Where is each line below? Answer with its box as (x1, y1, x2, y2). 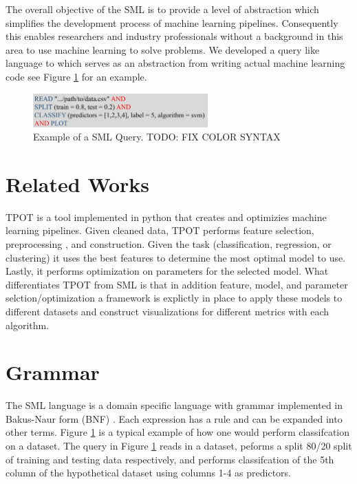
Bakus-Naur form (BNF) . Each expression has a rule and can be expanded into (6, 411, 343, 425)
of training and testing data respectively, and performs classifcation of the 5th (6, 452, 334, 466)
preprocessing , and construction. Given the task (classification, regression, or (6, 237, 332, 251)
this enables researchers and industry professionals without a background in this (6, 29, 343, 43)
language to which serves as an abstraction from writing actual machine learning (6, 56, 345, 70)
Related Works (6, 169, 150, 198)
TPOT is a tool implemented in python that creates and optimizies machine (6, 209, 327, 224)
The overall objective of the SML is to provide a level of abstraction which (6, 2, 319, 16)
